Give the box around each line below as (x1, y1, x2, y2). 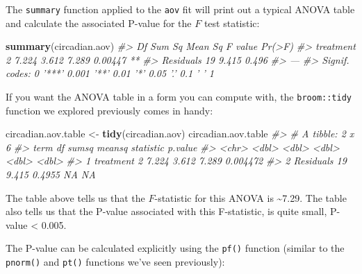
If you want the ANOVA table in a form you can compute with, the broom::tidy (6, 89, 352, 104)
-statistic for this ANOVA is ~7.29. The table (154, 190, 347, 205)
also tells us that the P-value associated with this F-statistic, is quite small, (6, 204, 327, 219)
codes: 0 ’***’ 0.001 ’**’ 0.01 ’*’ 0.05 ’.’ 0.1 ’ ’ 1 (6, 66, 214, 80)
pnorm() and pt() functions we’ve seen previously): (6, 255, 225, 269)
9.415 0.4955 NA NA (6, 167, 96, 182)
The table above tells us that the (6, 190, 145, 205)
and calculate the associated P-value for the (6, 15, 192, 30)
